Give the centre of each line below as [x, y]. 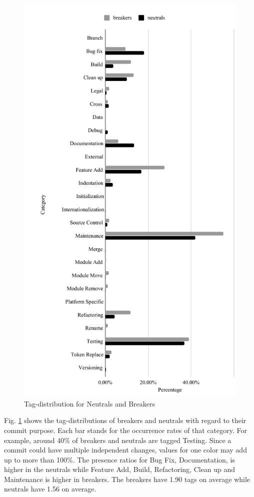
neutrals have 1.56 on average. [50, 489]
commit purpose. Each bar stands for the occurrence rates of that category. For [125, 430]
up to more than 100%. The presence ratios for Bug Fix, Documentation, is [119, 459]
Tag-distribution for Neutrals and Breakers [89, 403]
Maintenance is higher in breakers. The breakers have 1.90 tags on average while [127, 479]
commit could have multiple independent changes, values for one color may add [125, 450]
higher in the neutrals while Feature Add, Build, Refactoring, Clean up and [120, 469]
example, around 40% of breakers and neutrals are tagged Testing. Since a [118, 440]
